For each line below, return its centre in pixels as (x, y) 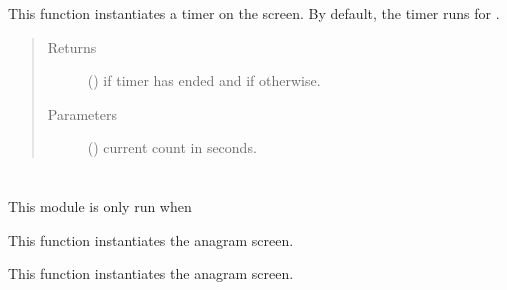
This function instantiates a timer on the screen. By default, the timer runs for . (254, 13)
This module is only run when (100, 206)
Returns (72, 46)
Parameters (82, 113)
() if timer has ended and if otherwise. (204, 80)
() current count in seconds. (172, 147)
